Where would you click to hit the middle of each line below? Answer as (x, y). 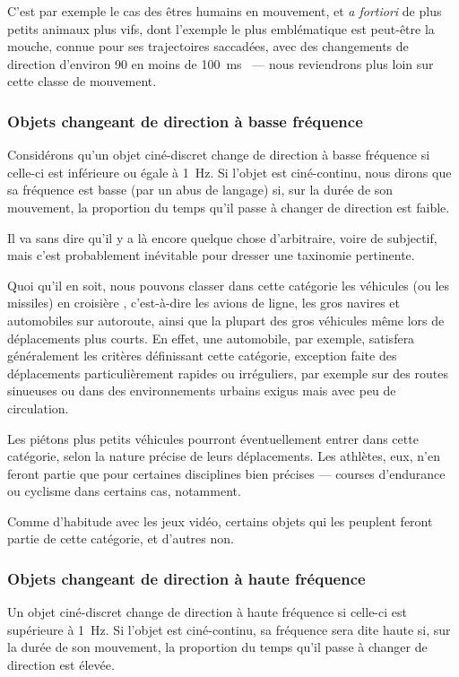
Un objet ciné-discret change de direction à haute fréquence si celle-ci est (207, 612)
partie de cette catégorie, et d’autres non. (121, 538)
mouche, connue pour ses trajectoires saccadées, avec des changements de (208, 46)
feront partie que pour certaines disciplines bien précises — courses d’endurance (226, 473)
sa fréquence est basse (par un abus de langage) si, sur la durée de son (200, 190)
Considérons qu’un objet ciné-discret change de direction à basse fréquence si (219, 155)
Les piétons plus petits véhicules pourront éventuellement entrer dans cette (213, 438)
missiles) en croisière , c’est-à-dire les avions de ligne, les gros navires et (204, 303)
